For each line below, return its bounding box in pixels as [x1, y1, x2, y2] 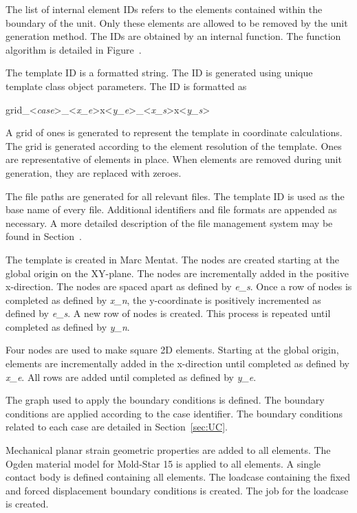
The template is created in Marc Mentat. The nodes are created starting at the [6, 252, 339, 266]
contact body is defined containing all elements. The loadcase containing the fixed [6, 470, 351, 484]
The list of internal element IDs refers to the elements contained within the [6, 2, 323, 16]
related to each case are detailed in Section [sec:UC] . [6, 419, 228, 434]
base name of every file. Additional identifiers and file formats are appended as [6, 202, 337, 217]
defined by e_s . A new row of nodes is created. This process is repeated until [6, 306, 331, 320]
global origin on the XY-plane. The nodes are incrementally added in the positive [6, 265, 349, 280]
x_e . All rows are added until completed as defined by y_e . [6, 369, 257, 384]
